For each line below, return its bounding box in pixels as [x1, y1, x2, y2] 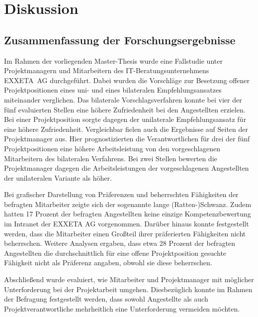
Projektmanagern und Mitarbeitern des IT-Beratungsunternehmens [4, 65, 209, 76]
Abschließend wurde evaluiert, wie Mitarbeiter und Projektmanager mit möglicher [4, 274, 254, 285]
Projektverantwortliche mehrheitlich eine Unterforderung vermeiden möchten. [4, 303, 240, 314]
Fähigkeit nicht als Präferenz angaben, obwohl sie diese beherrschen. [4, 257, 212, 268]
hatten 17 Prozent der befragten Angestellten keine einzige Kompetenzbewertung [4, 209, 251, 219]
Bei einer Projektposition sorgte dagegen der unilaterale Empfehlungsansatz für [4, 114, 246, 124]
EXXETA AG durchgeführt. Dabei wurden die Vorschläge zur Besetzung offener [4, 75, 250, 85]
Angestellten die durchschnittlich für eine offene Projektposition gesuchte [4, 247, 227, 258]
